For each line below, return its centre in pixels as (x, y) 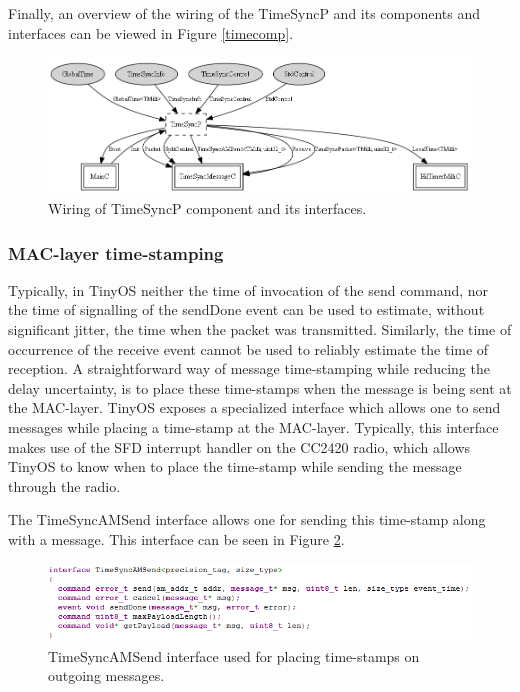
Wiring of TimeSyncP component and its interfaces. (207, 208)
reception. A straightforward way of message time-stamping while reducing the (249, 368)
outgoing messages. (106, 675)
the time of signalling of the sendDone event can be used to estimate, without (246, 309)
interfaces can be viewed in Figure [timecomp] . (151, 32)
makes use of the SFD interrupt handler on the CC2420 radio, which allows (239, 446)
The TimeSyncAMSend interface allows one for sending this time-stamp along (247, 519)
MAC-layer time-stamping (116, 252)
